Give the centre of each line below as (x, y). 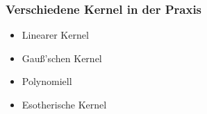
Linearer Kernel (55, 35)
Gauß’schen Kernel (62, 58)
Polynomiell (47, 81)
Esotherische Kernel (64, 104)
